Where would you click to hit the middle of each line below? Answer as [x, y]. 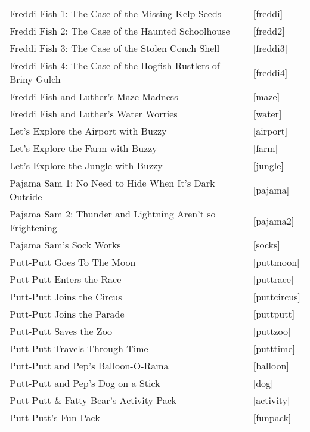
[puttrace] [273, 279]
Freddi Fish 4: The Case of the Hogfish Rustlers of [115, 65]
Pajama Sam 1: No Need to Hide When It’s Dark [112, 183]
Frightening [33, 227]
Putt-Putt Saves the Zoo [61, 331]
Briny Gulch [35, 79]
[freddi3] [270, 48]
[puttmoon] [276, 262]
